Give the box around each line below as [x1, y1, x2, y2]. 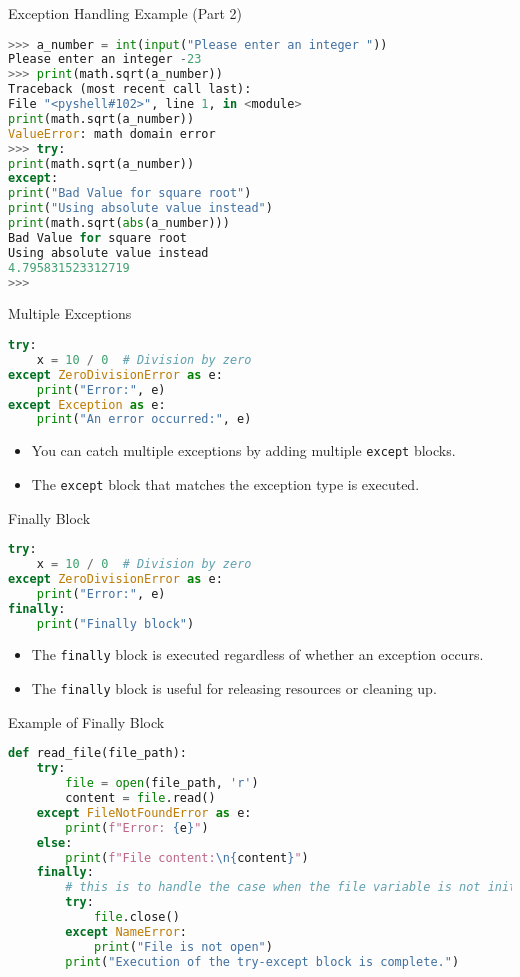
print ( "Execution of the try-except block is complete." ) [65, 954, 460, 969]
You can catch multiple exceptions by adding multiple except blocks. [31, 440, 456, 461]
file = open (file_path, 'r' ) [65, 776, 259, 791]
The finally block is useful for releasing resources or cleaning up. [31, 678, 437, 699]
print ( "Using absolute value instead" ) [8, 201, 273, 216]
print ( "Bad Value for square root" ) [8, 186, 252, 201]
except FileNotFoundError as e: [36, 805, 252, 820]
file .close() [93, 910, 180, 924]
